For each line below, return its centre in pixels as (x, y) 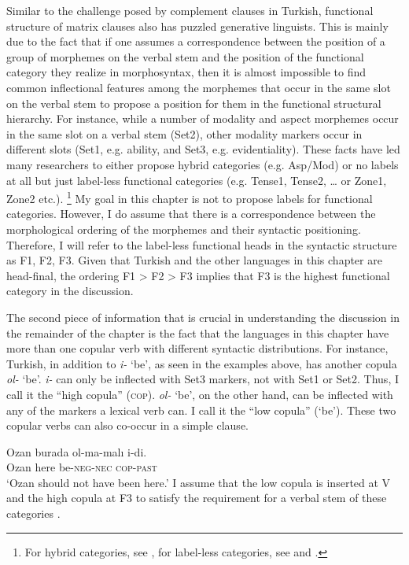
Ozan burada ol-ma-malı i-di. (77, 451)
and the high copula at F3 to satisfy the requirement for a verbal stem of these (197, 498)
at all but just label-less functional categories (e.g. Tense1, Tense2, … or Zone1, (197, 180)
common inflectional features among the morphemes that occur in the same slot (199, 87)
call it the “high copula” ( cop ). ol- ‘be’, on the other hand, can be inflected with (200, 394)
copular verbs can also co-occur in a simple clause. (127, 425)
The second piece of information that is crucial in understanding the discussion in (203, 317)
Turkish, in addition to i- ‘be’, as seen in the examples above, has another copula (202, 363)
